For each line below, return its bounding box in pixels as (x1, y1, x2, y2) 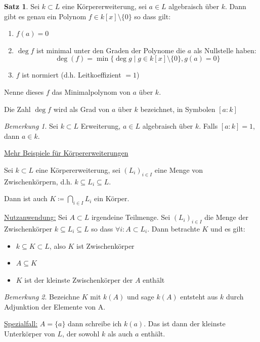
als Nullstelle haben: (193, 45, 256, 55)
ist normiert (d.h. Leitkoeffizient (22, 69, 121, 80)
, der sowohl (62, 328, 100, 339)
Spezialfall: (4, 318, 38, 329)
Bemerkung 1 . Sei (4, 121, 58, 131)
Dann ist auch (4, 193, 48, 204)
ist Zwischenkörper (76, 240, 135, 251)
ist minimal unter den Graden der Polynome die (36, 45, 186, 55)
